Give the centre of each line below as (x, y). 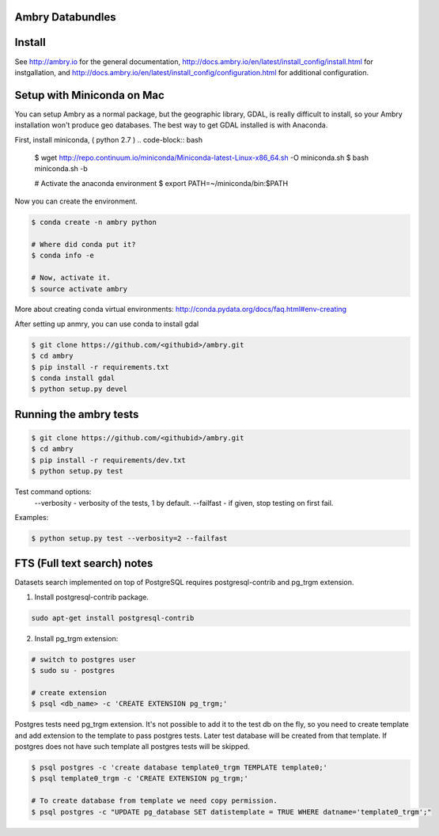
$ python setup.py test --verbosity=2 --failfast (129, 538)
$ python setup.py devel (79, 389)
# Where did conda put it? (83, 244)
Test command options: (53, 492)
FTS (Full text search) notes (84, 563)
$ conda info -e (63, 256)
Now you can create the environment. (76, 201)
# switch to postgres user (83, 659)
